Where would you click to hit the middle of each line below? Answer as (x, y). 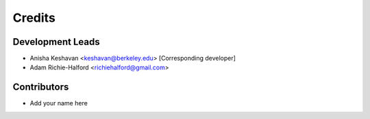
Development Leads (57, 42)
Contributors (41, 87)
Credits (34, 18)
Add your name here (59, 103)
